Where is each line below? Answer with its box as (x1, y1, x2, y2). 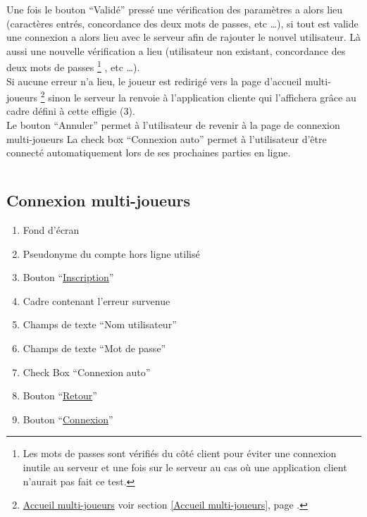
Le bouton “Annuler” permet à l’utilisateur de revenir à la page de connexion (6, 118, 340, 132)
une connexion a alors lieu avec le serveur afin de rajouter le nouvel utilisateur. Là (6, 30, 361, 44)
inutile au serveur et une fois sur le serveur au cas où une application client (23, 459, 347, 474)
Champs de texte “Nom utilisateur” (23, 317, 177, 332)
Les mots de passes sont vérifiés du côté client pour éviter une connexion (23, 446, 337, 461)
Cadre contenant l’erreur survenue (23, 293, 170, 308)
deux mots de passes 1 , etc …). (6, 58, 140, 75)
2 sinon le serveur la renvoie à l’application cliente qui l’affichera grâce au (40, 88, 356, 104)
